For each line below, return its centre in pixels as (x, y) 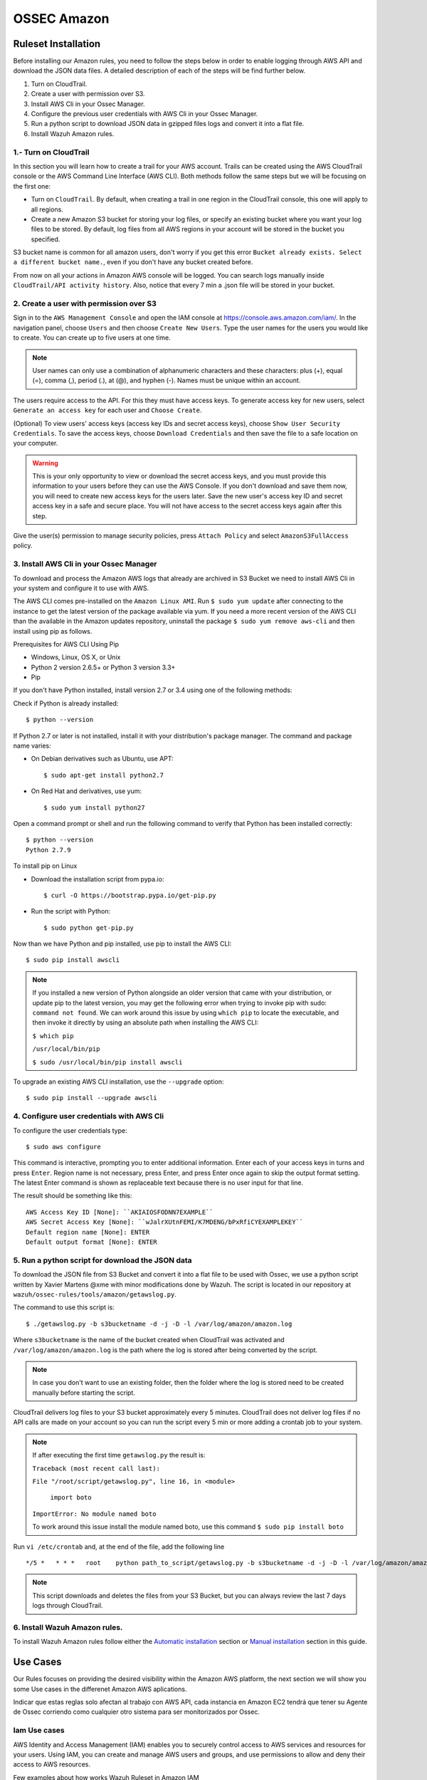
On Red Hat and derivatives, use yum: (86, 791)
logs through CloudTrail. (68, 1606)
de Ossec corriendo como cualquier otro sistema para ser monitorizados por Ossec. (136, 1712)
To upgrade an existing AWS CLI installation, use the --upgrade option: (118, 1082)
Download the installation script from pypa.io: (97, 879)
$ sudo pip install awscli (73, 960)
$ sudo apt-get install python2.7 (104, 775)
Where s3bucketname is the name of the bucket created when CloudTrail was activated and (149, 1340)
